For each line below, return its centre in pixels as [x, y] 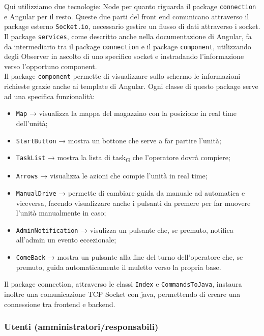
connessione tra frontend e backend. [60, 304]
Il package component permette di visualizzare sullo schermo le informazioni [122, 76]
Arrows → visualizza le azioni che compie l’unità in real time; [112, 176]
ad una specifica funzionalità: [50, 96]
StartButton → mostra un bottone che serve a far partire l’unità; [119, 140]
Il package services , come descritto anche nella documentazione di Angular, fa [128, 36]
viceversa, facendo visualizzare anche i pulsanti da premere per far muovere [133, 203]
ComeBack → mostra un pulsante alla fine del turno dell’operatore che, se [129, 257]
